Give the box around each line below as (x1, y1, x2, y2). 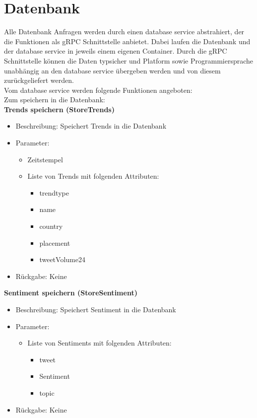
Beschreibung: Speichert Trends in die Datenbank (15, 121, 167, 131)
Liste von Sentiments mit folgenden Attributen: (27, 338, 172, 348)
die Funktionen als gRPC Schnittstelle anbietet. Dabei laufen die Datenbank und (4, 36, 251, 46)
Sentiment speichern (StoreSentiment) (4, 287, 137, 298)
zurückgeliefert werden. (4, 75, 74, 85)
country (39, 221, 63, 231)
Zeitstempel (27, 154, 63, 164)
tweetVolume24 (39, 254, 85, 265)
